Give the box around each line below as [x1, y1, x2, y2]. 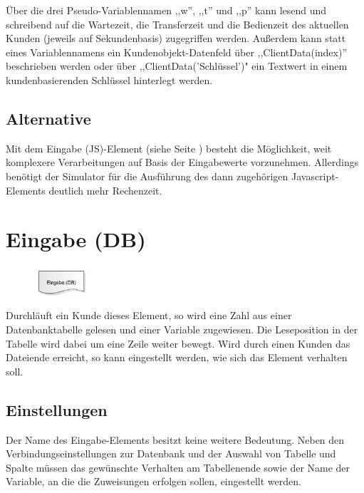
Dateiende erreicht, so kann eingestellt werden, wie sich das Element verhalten [6, 350, 348, 365]
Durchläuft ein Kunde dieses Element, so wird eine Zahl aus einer [6, 308, 292, 323]
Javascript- [291, 168, 339, 183]
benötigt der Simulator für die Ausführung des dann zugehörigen [6, 168, 288, 183]
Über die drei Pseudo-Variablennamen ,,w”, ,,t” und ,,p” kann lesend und [6, 3, 327, 17]
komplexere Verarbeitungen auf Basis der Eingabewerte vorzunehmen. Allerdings [6, 155, 359, 170]
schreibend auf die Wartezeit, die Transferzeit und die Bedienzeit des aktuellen [6, 16, 349, 31]
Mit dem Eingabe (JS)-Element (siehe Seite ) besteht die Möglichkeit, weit [6, 140, 332, 155]
